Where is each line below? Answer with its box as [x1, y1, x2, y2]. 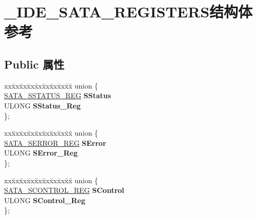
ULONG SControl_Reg [4, 194, 85, 205]
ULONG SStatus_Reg [4, 100, 81, 111]
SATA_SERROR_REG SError [4, 137, 106, 148]
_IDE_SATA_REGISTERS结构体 [4, 1, 253, 22]
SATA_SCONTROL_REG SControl [4, 185, 124, 195]
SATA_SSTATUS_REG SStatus [4, 90, 111, 101]
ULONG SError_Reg [4, 147, 78, 158]
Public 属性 [4, 56, 65, 72]
